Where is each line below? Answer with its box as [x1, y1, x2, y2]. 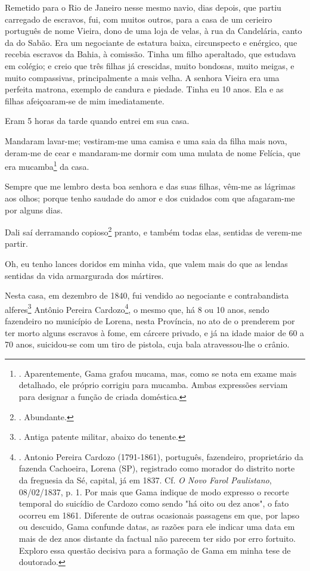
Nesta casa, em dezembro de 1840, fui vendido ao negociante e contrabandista [5, 289, 289, 302]
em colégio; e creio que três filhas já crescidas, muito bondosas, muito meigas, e [5, 59, 294, 72]
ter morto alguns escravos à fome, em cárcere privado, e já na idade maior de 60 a [5, 326, 305, 339]
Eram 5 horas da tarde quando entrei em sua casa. [5, 114, 190, 127]
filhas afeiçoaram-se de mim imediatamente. [5, 94, 165, 107]
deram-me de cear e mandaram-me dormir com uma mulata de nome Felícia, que [5, 146, 300, 159]
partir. [5, 237, 28, 250]
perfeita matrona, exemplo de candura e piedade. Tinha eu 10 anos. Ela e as [5, 83, 284, 95]
